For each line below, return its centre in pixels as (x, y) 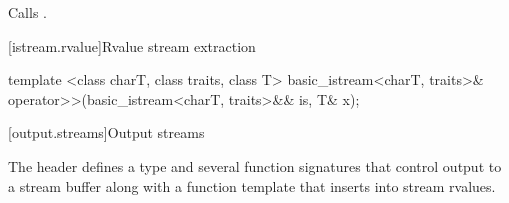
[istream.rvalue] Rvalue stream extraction (132, 45)
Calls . (27, 12)
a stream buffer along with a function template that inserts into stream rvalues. (252, 185)
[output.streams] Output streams (106, 132)
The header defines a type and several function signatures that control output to (255, 165)
